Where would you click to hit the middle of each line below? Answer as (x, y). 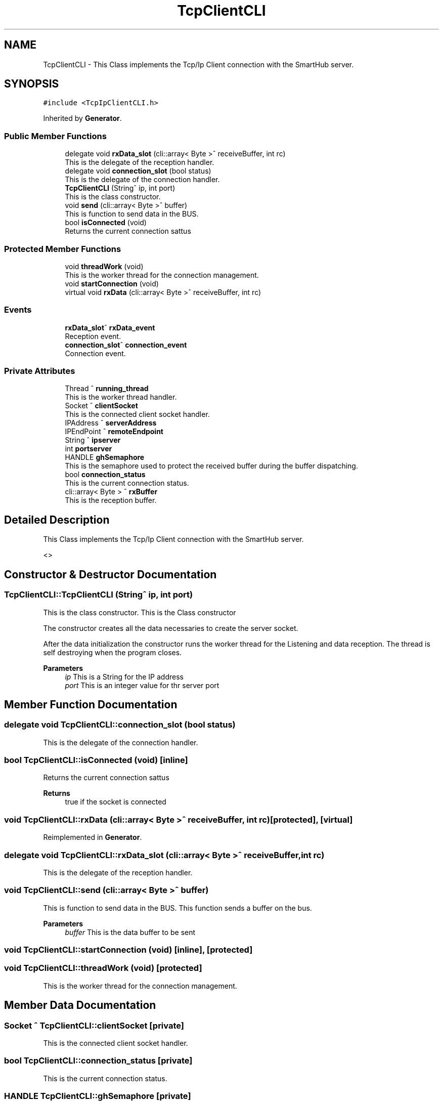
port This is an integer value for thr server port (142, 685)
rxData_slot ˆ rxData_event (110, 327)
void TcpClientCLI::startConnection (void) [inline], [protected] (128, 950)
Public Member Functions (55, 136)
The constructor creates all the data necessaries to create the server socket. (171, 628)
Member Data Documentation (80, 1005)
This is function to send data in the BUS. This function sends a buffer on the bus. (178, 908)
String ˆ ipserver (93, 440)
